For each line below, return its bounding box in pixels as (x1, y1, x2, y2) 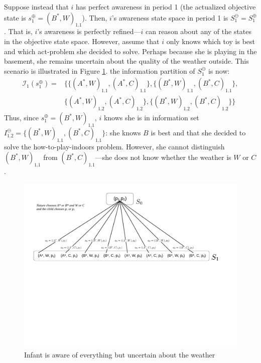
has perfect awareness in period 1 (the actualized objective (76, 2, 256, 12)
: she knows (105, 127, 141, 137)
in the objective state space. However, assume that (4, 36, 160, 46)
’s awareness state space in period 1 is (111, 12, 228, 23)
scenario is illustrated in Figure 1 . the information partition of (4, 65, 195, 76)
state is (4, 12, 26, 23)
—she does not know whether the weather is (95, 152, 231, 162)
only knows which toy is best (166, 36, 255, 46)
